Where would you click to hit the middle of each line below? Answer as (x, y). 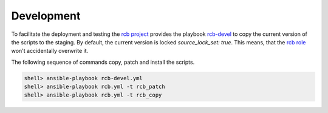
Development (46, 16)
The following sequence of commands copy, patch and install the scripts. (103, 62)
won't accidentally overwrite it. (50, 51)
